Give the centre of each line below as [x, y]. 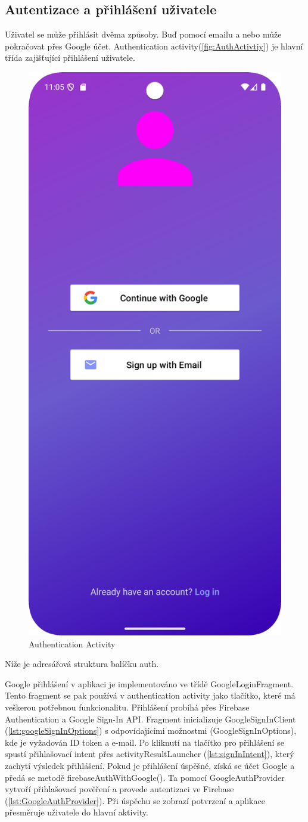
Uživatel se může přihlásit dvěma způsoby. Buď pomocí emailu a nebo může [143, 34]
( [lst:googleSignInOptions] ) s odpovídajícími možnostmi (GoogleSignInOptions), [151, 731]
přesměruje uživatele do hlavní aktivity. [77, 812]
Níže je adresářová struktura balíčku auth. [82, 664]
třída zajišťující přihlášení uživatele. [70, 58]
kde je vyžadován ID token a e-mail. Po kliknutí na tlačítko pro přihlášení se [144, 742]
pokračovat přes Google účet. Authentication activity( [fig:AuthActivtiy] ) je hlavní [154, 46]
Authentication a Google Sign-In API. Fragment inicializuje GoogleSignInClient [150, 719]
